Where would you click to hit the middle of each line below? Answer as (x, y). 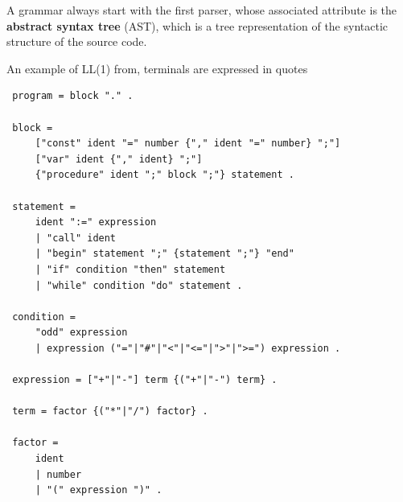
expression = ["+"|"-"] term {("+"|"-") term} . (145, 380)
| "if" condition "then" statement (130, 269)
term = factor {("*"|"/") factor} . (110, 411)
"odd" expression (81, 333)
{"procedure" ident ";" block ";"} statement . (164, 175)
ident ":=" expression (96, 222)
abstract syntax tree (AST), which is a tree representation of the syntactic (197, 25)
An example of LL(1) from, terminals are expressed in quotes (157, 68)
